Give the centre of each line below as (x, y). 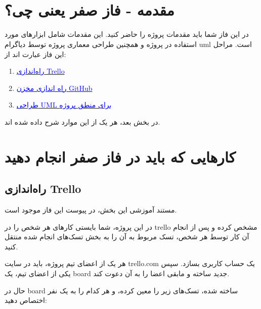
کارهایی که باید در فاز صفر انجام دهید (120, 156)
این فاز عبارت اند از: (35, 54)
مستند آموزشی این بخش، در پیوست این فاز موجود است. (91, 210)
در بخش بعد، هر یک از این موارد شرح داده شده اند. (82, 121)
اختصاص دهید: (26, 300)
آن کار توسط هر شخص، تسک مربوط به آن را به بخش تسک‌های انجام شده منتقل (127, 237)
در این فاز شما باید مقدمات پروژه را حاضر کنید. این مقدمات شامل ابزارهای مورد (127, 34)
